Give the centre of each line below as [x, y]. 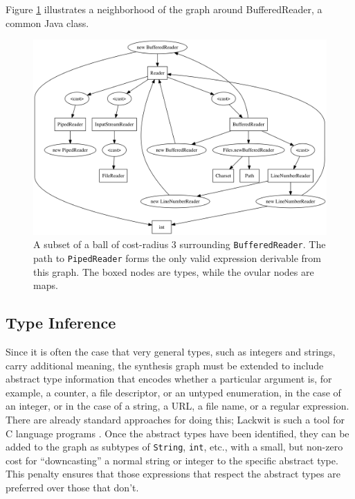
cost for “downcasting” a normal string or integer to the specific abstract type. [172, 460]
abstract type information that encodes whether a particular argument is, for [169, 379]
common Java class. [47, 23]
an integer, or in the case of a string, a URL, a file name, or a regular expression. [177, 406]
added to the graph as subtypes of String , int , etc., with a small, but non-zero [174, 447]
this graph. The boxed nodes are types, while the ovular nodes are [174, 271]
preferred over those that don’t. [72, 488]
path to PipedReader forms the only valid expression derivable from [177, 258]
